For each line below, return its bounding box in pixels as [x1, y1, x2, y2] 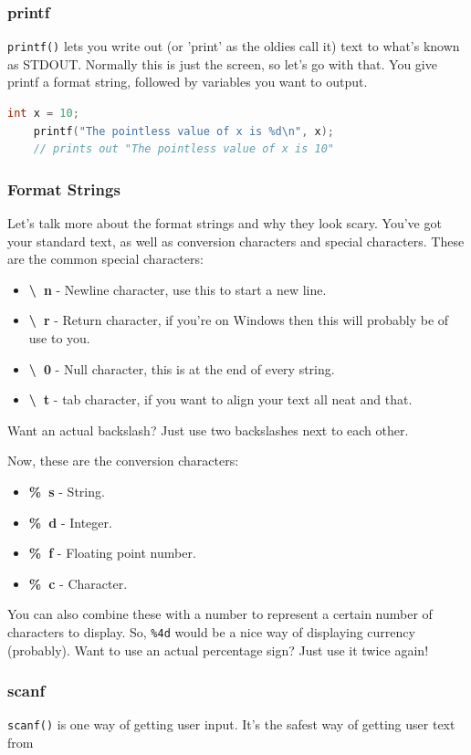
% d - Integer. [28, 512, 112, 531]
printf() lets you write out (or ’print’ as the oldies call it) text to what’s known [7, 37, 460, 56]
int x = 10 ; [7, 107, 79, 121]
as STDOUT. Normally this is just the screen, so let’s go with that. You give [7, 54, 437, 73]
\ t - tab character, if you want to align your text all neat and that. [28, 390, 413, 409]
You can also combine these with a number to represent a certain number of [7, 604, 433, 624]
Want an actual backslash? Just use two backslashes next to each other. [7, 420, 409, 439]
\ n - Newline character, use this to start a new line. [28, 279, 327, 299]
